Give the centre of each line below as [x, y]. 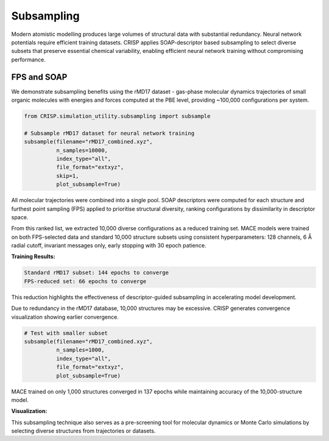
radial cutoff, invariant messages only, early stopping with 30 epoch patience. [109, 245]
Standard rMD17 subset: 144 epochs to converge [96, 273]
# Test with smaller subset [66, 333]
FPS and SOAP [39, 77]
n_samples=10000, [82, 150]
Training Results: [33, 256]
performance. [28, 59]
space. [20, 217]
